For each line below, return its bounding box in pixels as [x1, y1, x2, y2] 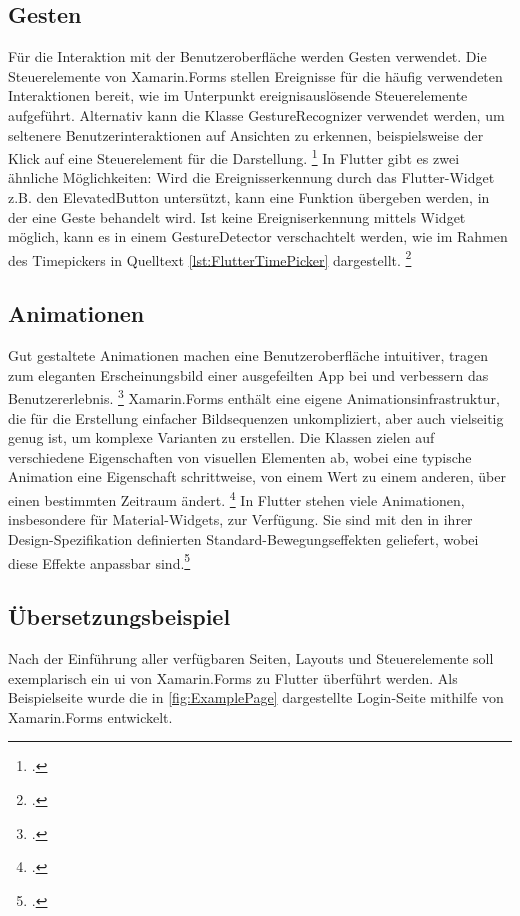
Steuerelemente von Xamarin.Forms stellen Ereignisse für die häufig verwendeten [8, 65, 503, 86]
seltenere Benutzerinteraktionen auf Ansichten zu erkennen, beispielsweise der [8, 124, 484, 145]
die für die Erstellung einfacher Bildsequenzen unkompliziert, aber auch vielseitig [8, 407, 504, 428]
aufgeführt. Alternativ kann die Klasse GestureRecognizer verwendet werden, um [8, 104, 505, 125]
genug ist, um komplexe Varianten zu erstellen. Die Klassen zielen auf [8, 427, 435, 448]
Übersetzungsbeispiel [8, 601, 231, 632]
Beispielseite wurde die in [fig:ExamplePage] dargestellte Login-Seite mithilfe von [8, 687, 504, 708]
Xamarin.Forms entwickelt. [8, 706, 173, 727]
